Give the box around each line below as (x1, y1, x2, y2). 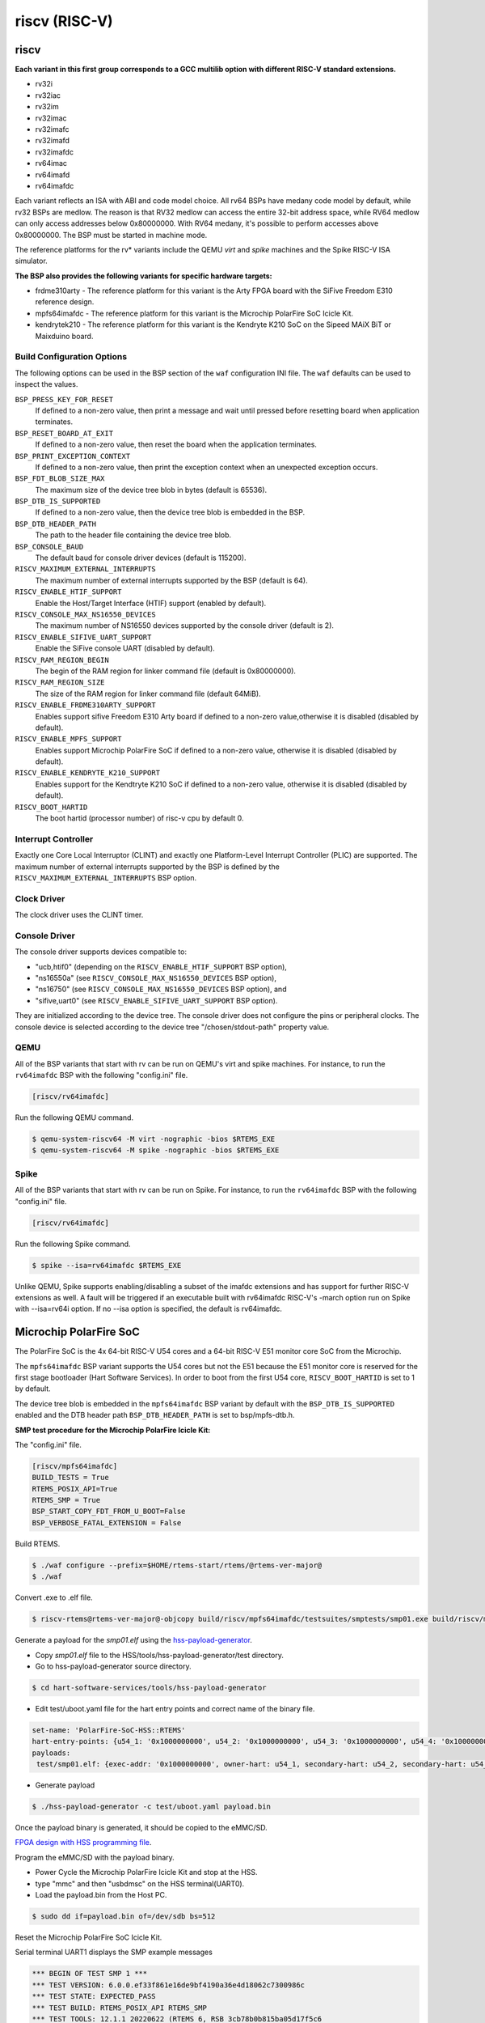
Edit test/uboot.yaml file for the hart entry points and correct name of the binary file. (35, 1703, 315, 1713)
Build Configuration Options (15, 351, 128, 363)
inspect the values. (15, 380, 78, 389)
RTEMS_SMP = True (32, 1495, 101, 1505)
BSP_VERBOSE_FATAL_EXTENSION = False (32, 1518, 182, 1527)
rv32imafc (35, 125, 70, 134)
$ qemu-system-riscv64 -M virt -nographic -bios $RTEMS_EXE (32, 1134, 276, 1144)
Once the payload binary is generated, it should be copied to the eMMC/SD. (15, 1823, 268, 1833)
